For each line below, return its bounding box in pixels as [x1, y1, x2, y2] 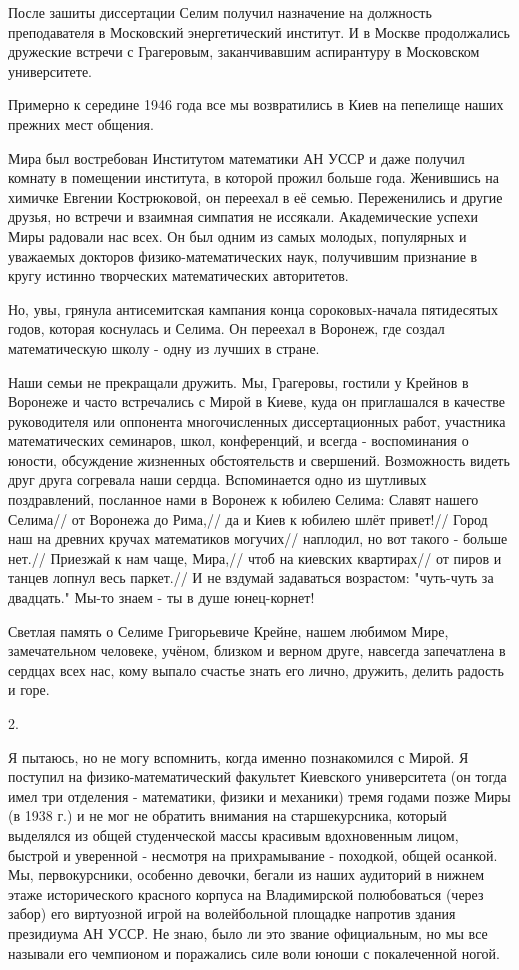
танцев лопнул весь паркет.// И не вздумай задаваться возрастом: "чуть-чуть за [8, 567, 494, 588]
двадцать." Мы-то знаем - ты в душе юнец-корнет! [8, 587, 315, 608]
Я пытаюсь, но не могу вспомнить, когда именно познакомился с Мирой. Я [8, 746, 469, 767]
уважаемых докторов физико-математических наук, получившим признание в [8, 245, 478, 266]
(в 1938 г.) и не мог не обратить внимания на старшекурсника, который [8, 805, 447, 826]
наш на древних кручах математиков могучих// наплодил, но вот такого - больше [8, 528, 508, 549]
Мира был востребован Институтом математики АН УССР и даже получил [8, 147, 465, 168]
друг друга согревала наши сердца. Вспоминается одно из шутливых [8, 469, 427, 490]
